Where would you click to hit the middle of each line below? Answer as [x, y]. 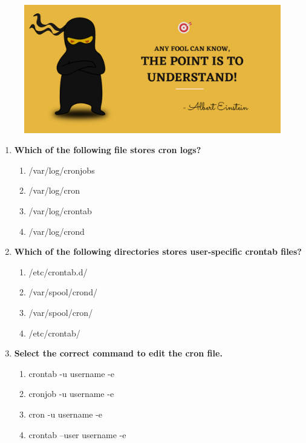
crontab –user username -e [77, 434]
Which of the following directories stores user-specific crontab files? [158, 251]
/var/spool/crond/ [63, 292]
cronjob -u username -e [71, 394]
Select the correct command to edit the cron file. [118, 353]
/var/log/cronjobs [62, 170]
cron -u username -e [66, 414]
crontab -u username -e [71, 373]
